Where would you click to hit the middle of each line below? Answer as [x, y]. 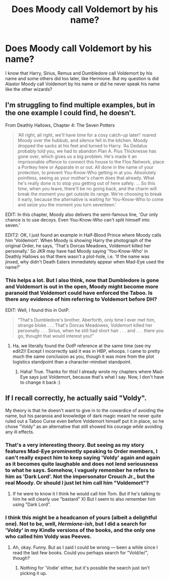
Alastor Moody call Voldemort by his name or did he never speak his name [82, 84]
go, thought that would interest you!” [56, 336]
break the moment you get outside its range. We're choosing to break [90, 194]
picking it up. [34, 573]
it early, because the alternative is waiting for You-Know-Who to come [91, 199]
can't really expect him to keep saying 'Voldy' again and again [83, 457]
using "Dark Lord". [32, 505]
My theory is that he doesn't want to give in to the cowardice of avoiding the [84, 410]
